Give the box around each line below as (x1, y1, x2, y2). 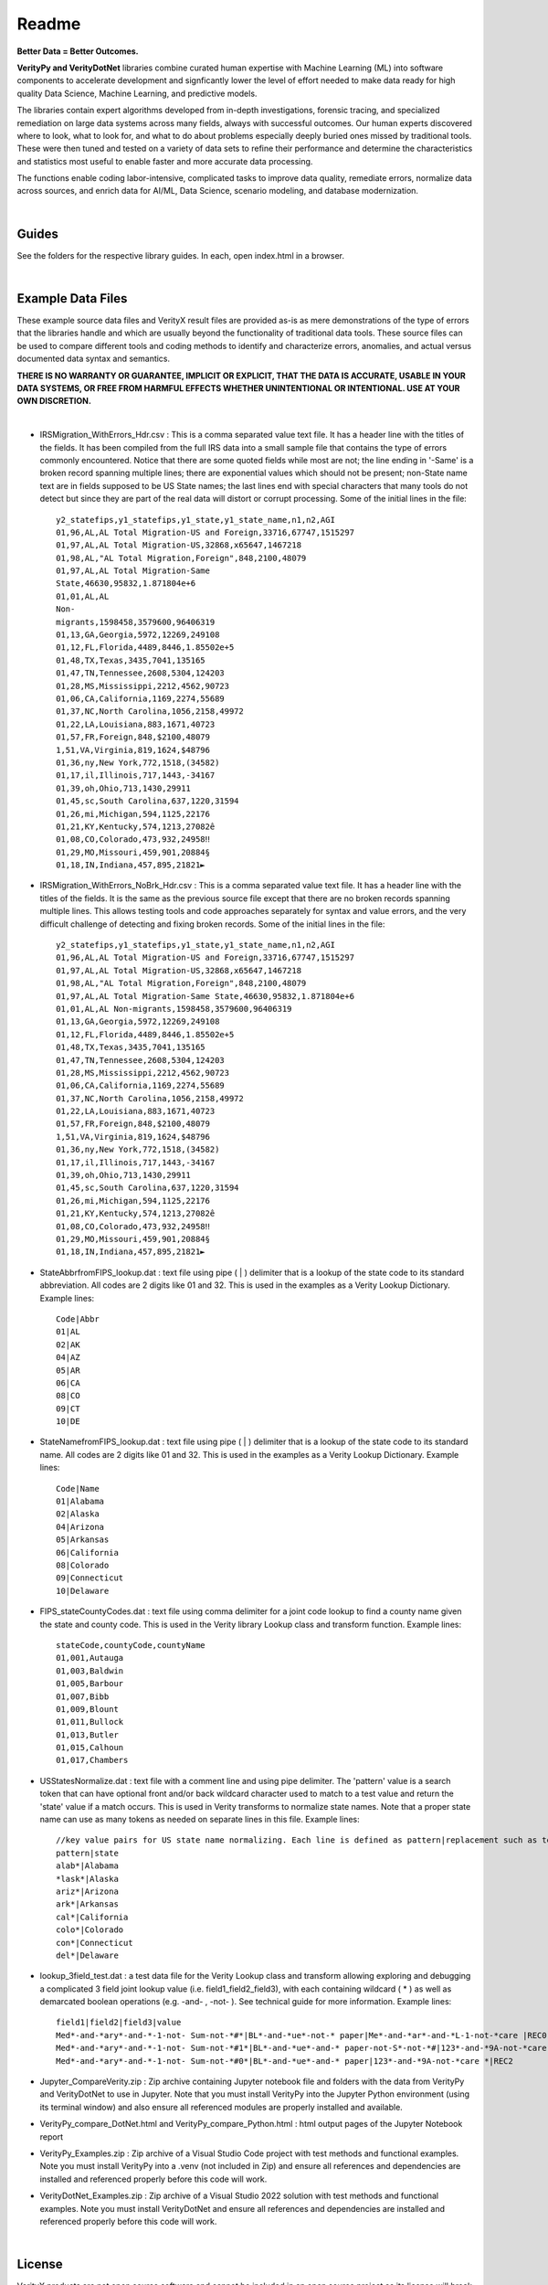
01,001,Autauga (56, 1653, 124, 1663)
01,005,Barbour (56, 1678, 124, 1689)
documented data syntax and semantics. (16, 353, 171, 365)
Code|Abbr (56, 1313, 100, 1324)
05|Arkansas (56, 1535, 110, 1545)
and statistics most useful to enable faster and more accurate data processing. (16, 155, 313, 166)
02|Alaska (56, 1509, 100, 1519)
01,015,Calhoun (56, 1742, 124, 1753)
